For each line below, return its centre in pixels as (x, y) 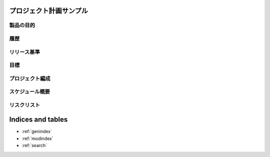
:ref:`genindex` (37, 132)
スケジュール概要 (29, 92)
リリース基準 (24, 52)
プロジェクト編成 (30, 78)
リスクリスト (25, 105)
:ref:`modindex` (37, 138)
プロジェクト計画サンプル (49, 11)
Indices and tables (38, 120)
